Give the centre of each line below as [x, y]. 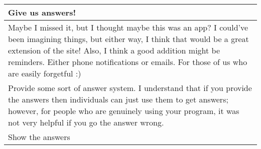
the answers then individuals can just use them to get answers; [118, 99]
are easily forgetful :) [45, 73]
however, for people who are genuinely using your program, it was [124, 111]
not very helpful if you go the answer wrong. [86, 122]
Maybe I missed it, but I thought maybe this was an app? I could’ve [128, 27]
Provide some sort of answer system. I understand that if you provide [130, 88]
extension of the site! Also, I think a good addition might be [114, 50]
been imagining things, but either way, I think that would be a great [128, 39]
